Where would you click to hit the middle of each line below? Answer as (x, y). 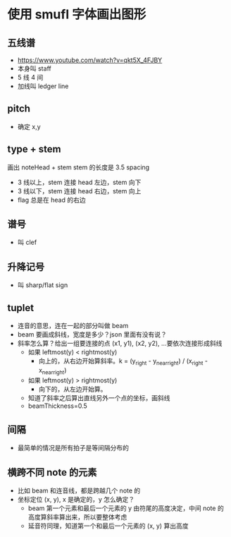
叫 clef (27, 242)
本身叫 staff (34, 68)
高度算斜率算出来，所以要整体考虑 (77, 517)
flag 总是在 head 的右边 (51, 200)
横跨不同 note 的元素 (52, 472)
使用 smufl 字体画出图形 (77, 14)
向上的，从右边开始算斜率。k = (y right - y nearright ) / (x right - (123, 362)
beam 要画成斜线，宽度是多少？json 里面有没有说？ (92, 334)
